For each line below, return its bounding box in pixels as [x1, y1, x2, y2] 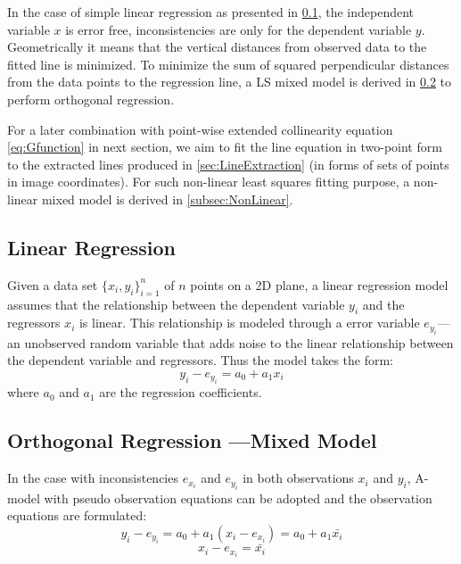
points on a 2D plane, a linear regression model [190, 275, 449, 294]
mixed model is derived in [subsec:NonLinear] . [41, 189, 293, 208]
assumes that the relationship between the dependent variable [7, 294, 345, 313]
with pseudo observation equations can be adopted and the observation [44, 488, 432, 507]
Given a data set [7, 275, 98, 294]
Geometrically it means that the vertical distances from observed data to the [7, 37, 427, 56]
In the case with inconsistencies [7, 469, 178, 487]
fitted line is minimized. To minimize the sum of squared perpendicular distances [7, 54, 449, 73]
